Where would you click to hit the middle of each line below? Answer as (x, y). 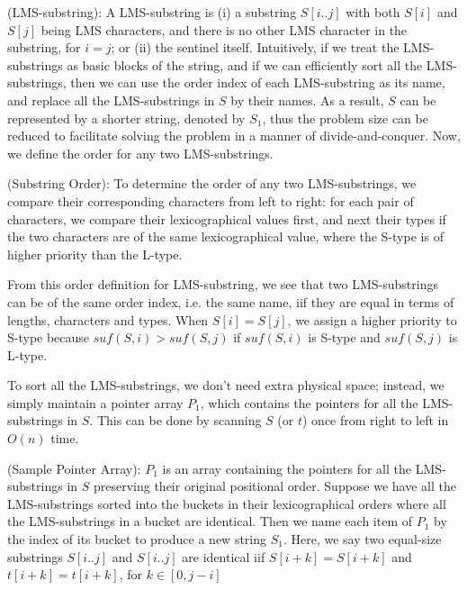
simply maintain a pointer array (95, 402)
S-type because (49, 337)
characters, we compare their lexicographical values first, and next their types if (227, 218)
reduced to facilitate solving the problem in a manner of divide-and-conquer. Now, (234, 136)
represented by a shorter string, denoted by (126, 118)
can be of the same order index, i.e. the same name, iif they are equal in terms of (231, 301)
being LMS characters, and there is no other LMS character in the (224, 29)
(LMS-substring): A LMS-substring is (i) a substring (152, 12)
